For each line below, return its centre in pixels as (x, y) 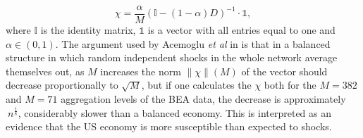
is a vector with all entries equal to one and (241, 30)
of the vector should (284, 71)
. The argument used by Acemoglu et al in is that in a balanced (193, 43)
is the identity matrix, (88, 30)
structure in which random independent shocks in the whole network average (172, 57)
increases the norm (141, 71)
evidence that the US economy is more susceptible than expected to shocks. (169, 126)
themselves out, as (45, 71)
